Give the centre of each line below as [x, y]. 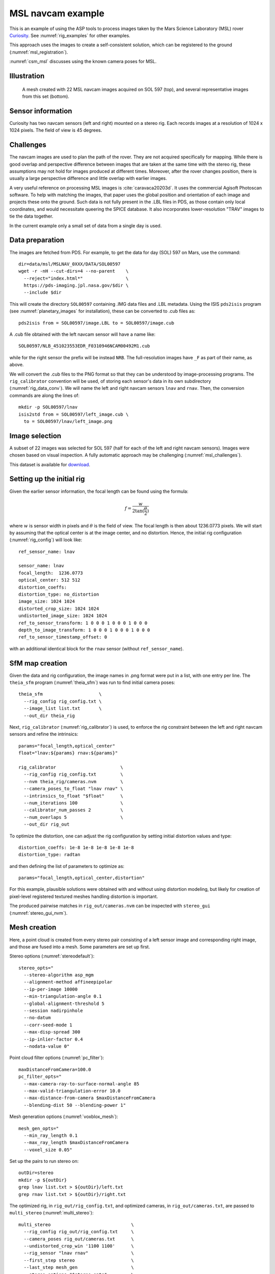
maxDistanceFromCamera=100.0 [55, 1069]
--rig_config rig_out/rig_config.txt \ [79, 1232]
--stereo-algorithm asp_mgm [59, 975]
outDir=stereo [36, 1173]
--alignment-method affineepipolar [68, 982]
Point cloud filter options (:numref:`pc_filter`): [57, 1058]
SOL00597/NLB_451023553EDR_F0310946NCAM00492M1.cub [84, 346]
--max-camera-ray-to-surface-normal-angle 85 [81, 1084]
